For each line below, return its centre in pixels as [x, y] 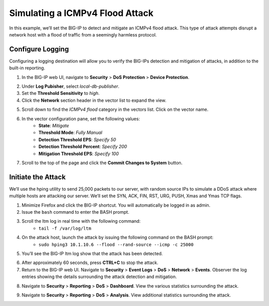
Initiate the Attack [37, 177]
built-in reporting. [27, 68]
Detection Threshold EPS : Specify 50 [77, 139]
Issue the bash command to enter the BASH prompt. [75, 212]
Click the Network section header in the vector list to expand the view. [94, 100]
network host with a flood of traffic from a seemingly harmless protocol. [83, 34]
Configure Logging [39, 49]
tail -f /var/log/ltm [65, 228]
